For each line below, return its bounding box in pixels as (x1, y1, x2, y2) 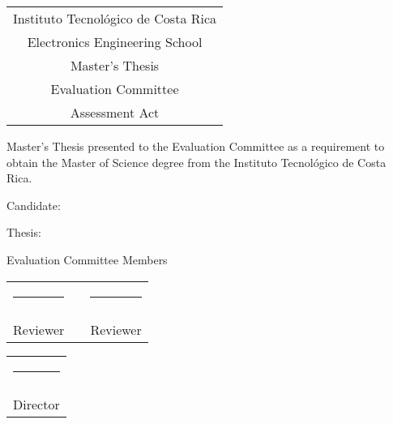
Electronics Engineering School (27, 32, 203, 51)
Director (13, 394, 60, 413)
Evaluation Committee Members (6, 251, 168, 268)
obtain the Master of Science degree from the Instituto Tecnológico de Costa (6, 153, 387, 170)
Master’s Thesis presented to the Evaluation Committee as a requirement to (6, 138, 385, 154)
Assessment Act (70, 103, 160, 122)
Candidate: (6, 196, 61, 213)
